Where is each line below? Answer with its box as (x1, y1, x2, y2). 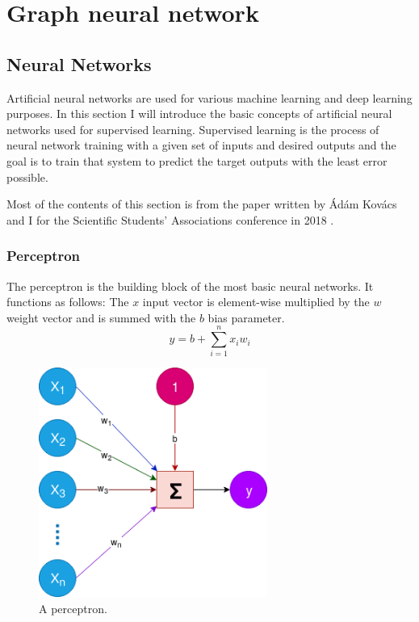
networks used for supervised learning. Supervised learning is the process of (6, 120, 379, 137)
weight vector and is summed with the (6, 309, 196, 326)
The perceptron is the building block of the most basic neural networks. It (6, 277, 374, 294)
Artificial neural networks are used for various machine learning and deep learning (6, 89, 413, 106)
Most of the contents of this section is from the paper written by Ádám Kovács (6, 195, 397, 212)
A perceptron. (39, 599, 107, 616)
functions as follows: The (6, 293, 129, 310)
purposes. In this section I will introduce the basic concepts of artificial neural (6, 105, 392, 122)
